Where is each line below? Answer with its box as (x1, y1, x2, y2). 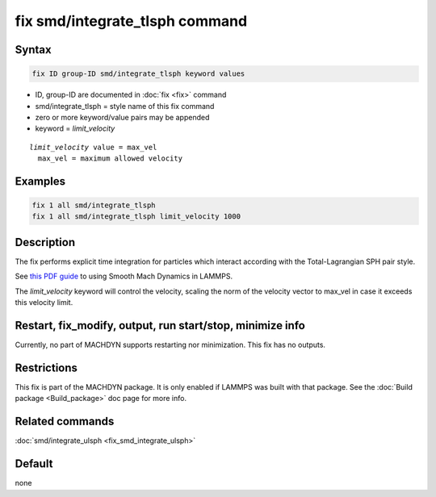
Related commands (15, 415, 115, 428)
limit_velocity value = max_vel (29, 142, 157, 152)
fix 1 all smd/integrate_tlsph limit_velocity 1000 (31, 212, 241, 221)
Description (15, 235, 76, 249)
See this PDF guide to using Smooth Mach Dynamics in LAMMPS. (15, 271, 233, 282)
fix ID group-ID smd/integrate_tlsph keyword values (31, 69, 245, 78)
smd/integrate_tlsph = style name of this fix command (35, 101, 215, 111)
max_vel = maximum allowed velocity (37, 154, 183, 163)
